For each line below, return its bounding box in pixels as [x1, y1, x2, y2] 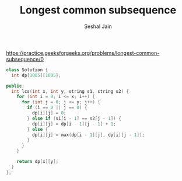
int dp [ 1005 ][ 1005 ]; [11, 72, 61, 78]
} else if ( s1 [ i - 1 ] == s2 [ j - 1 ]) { [27, 115, 121, 121]
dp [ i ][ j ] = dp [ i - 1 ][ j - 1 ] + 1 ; [32, 121, 116, 127]
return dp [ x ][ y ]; [16, 159, 59, 165]
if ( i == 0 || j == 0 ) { [27, 105, 87, 111]
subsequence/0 [6, 55, 44, 62]
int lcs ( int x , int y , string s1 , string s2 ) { [11, 88, 129, 94]
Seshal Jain [84, 23, 112, 30]
